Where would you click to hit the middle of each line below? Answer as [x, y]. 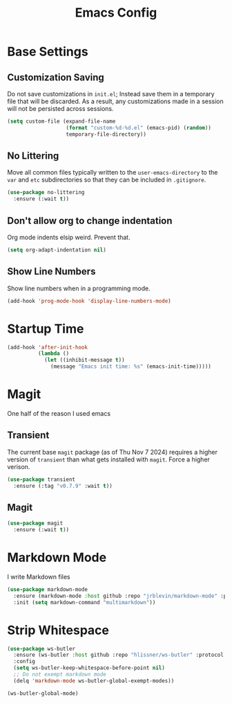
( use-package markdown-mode [48, 590]
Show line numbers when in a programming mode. [79, 288]
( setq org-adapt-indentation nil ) [57, 250]
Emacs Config [116, 13]
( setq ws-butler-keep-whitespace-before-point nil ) [89, 668]
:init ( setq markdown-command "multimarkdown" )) [85, 602]
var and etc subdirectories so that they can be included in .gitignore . [107, 180]
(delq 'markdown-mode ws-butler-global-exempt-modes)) [94, 680]
